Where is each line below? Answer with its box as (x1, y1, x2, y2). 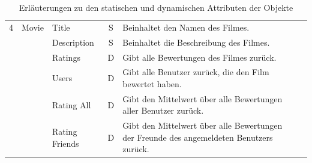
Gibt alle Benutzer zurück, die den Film (122, 66, 269, 78)
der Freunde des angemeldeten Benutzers (122, 131, 273, 143)
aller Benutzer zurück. (122, 104, 204, 117)
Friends (52, 137, 79, 149)
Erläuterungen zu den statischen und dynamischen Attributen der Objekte (19, 1, 293, 13)
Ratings (52, 51, 80, 63)
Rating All (52, 98, 91, 111)
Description (52, 35, 94, 48)
